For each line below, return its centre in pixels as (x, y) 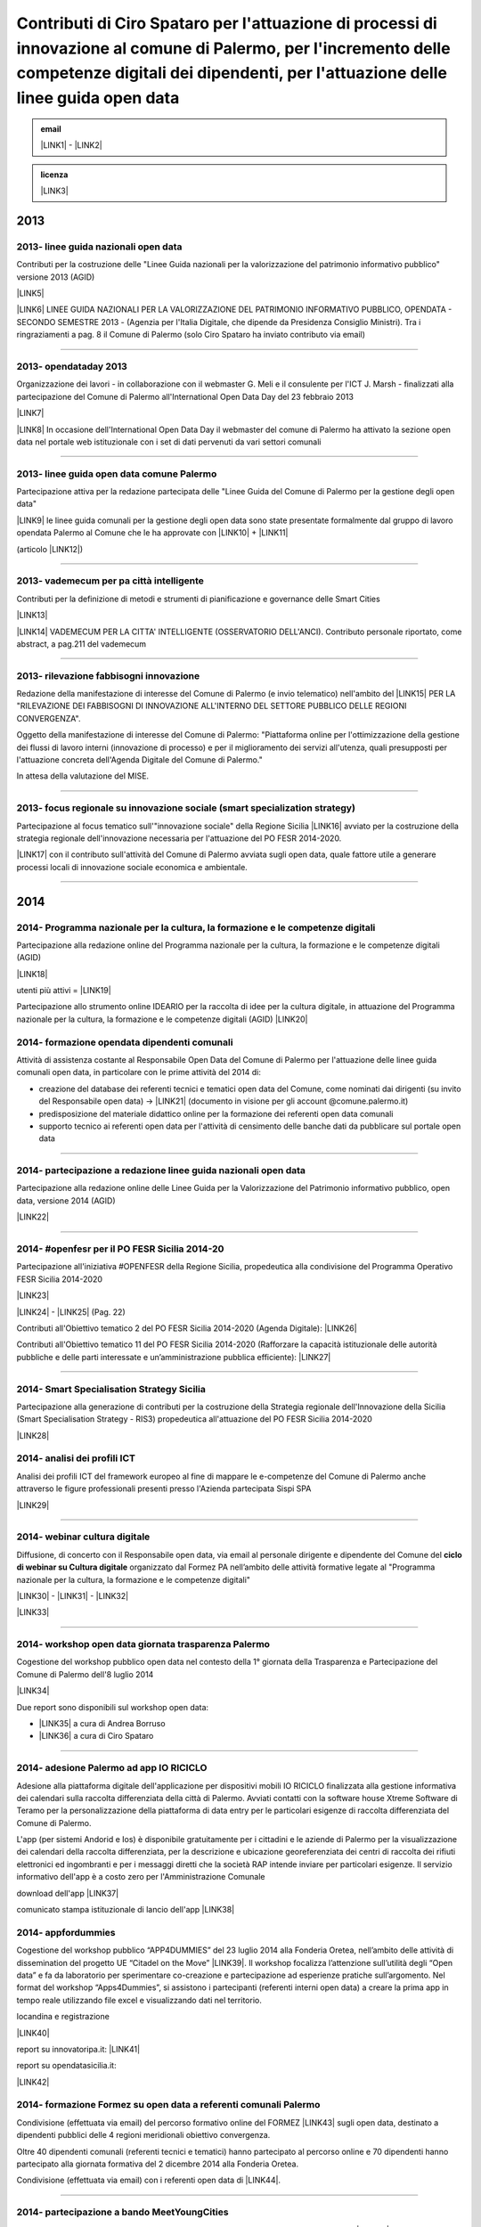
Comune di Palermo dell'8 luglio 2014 (85, 1674)
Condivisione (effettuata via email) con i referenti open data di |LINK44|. (148, 2180)
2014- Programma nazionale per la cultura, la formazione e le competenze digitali (196, 927)
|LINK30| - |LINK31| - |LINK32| (73, 1595)
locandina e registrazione (63, 2017)
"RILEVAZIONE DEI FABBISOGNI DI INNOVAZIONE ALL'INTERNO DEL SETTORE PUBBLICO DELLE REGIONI (212, 706)
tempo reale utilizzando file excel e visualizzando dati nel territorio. (139, 2000)
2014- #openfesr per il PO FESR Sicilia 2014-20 (120, 1249)
